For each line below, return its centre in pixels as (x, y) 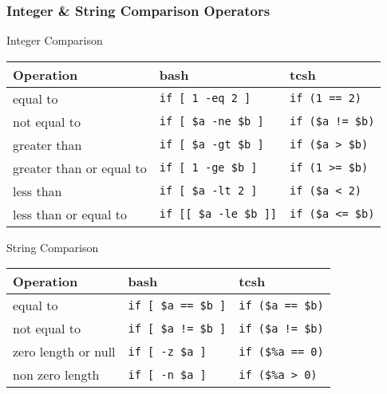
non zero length (56, 375)
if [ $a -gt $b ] (211, 145)
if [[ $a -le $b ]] (218, 214)
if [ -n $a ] (167, 374)
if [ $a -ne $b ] (211, 122)
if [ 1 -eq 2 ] (205, 98)
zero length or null (64, 352)
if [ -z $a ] (167, 351)
